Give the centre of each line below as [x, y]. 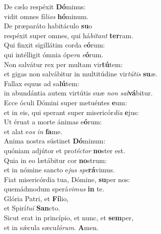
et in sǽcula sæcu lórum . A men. [51, 227]
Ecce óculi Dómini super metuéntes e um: [66, 102]
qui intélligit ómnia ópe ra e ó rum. [54, 54]
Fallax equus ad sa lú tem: [42, 83]
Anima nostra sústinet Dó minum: [55, 141]
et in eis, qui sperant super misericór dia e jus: [71, 112]
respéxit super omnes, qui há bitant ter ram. [69, 35]
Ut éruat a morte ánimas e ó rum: [53, 122]
